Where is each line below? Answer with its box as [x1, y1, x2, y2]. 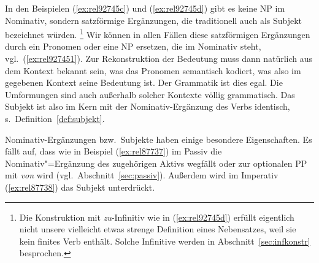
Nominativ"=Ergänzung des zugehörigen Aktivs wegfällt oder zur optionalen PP [5, 156, 307, 169]
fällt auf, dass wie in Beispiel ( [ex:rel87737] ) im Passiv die [5, 145, 222, 158]
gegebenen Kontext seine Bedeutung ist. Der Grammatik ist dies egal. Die [5, 76, 283, 89]
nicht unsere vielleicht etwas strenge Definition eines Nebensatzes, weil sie [19, 223, 296, 235]
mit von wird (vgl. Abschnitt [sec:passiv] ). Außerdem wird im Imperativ [5, 169, 279, 181]
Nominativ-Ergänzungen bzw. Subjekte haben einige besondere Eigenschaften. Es [5, 132, 312, 145]
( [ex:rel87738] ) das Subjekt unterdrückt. [5, 180, 155, 193]
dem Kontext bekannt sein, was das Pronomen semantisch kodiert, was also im [5, 64, 301, 77]
